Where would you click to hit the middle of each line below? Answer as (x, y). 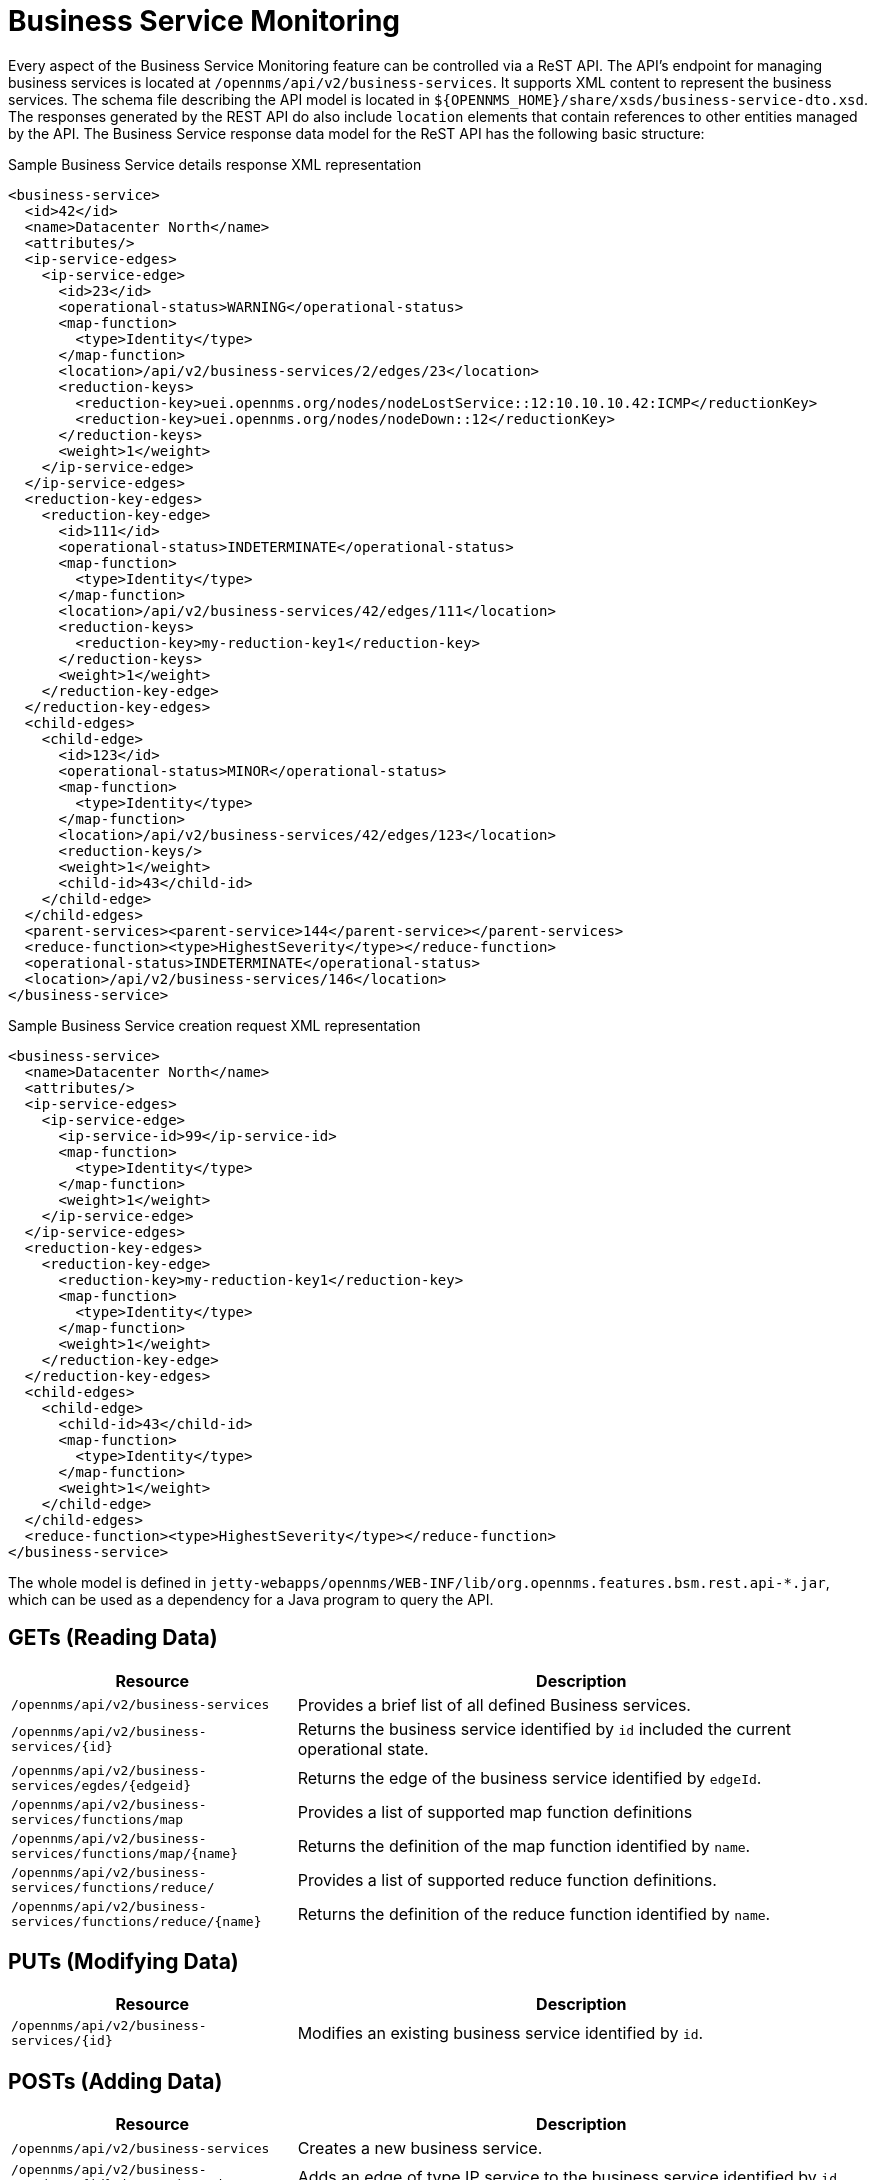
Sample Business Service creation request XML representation (214, 1025)
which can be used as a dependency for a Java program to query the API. (251, 1599)
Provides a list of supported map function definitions (495, 1811)
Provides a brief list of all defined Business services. (494, 1704)
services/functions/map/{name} (124, 1853)
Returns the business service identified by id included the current (544, 1728)
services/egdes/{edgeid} (101, 1785)
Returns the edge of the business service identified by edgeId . (529, 1777)
